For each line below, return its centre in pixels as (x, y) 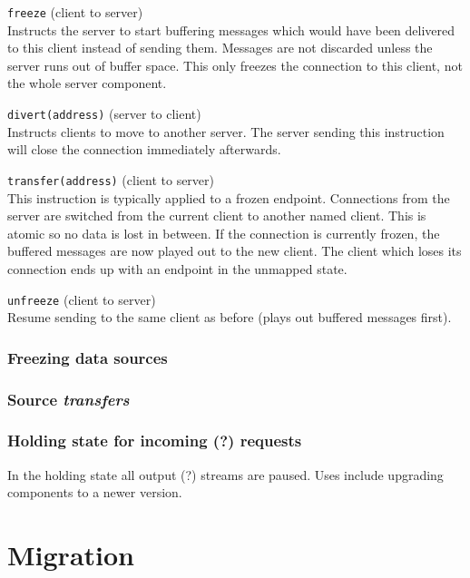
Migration (71, 555)
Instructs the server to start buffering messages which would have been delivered (231, 29)
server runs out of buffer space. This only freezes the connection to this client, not (235, 65)
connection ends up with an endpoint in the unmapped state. (177, 268)
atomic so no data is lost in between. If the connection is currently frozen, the (224, 233)
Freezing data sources (88, 357)
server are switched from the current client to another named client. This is (217, 216)
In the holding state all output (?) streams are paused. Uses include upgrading (225, 474)
